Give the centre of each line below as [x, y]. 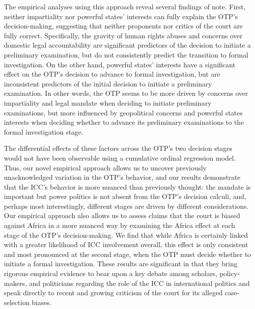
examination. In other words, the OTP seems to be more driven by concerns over [126, 93]
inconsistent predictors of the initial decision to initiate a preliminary [108, 83]
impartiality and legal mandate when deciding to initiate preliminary [108, 102]
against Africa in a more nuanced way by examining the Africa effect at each [120, 225]
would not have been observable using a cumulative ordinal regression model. [120, 157]
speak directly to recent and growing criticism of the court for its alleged [113, 293]
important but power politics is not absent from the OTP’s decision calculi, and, [125, 196]
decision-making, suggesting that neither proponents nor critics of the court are [123, 26]
